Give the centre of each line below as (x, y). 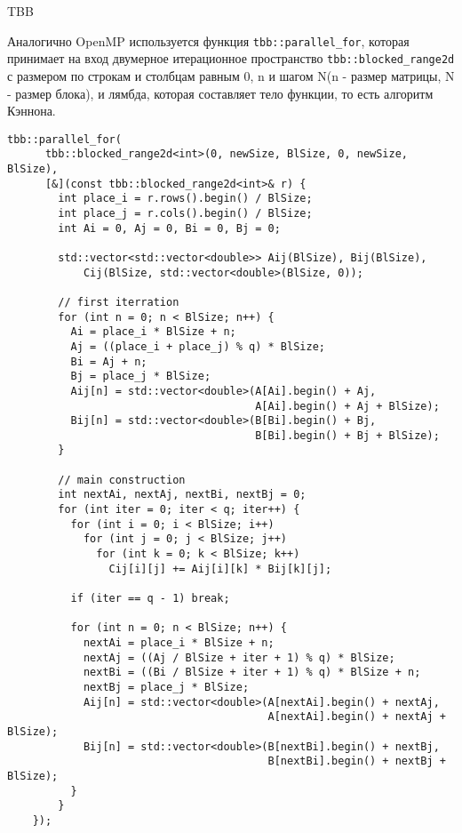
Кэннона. (32, 111)
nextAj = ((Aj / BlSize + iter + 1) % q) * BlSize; (239, 657)
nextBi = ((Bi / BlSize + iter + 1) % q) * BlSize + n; (252, 673)
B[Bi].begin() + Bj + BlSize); (347, 435)
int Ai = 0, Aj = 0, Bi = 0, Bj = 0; (169, 228)
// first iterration (119, 302)
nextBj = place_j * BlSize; (166, 687)
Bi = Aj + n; (109, 361)
